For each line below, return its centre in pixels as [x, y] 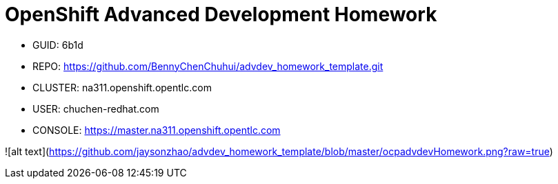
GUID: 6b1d [58, 45]
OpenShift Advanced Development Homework [221, 14]
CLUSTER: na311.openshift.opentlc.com [122, 87]
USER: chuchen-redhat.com [96, 108]
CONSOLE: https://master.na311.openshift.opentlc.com [157, 130]
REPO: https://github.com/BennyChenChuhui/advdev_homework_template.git [208, 66]
